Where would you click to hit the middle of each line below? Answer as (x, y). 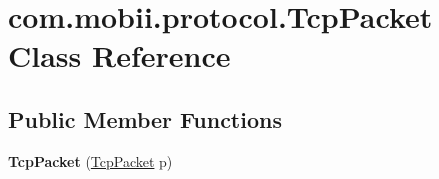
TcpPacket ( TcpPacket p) (90, 160)
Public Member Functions (145, 118)
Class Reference (119, 55)
